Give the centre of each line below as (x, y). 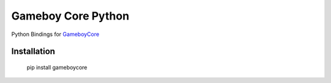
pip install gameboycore (57, 67)
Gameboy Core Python (70, 16)
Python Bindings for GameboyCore (55, 34)
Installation (33, 52)
